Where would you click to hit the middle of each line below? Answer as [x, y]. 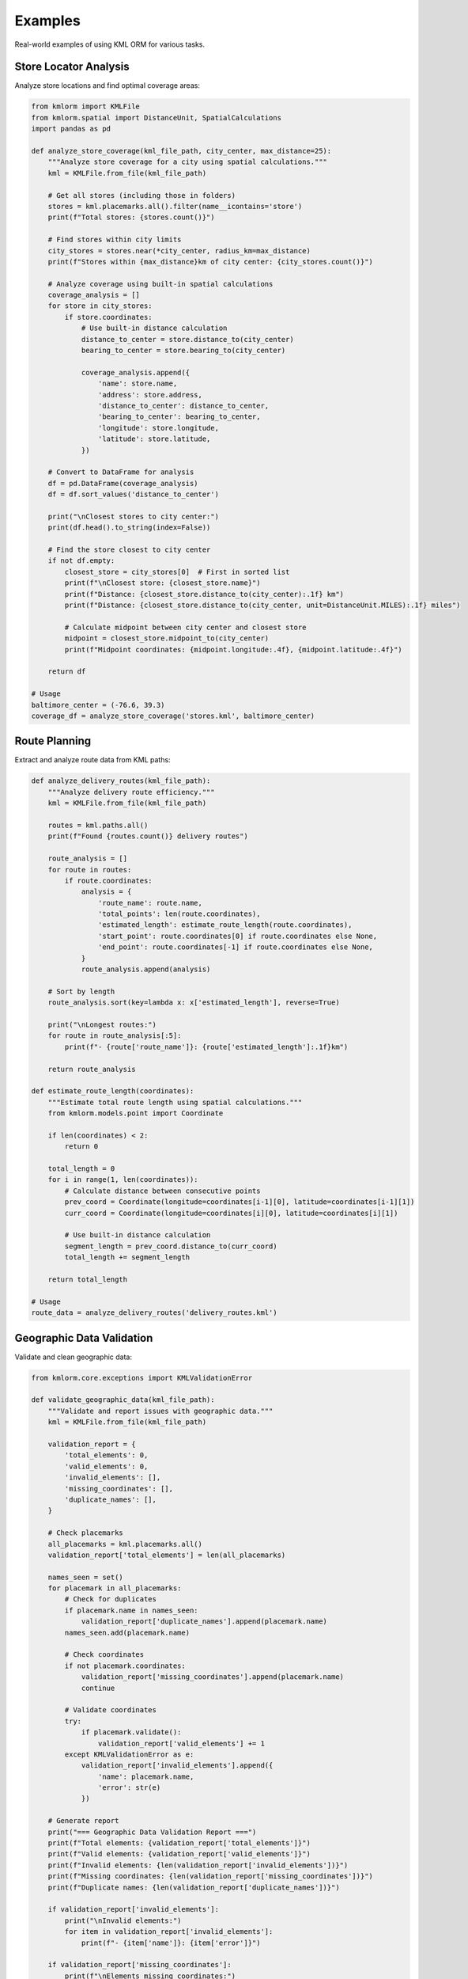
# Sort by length [81, 991]
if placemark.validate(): [131, 1732]
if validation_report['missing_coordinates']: [140, 1965]
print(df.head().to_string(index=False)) [129, 528]
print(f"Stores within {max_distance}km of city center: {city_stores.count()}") [210, 262]
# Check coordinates [104, 1655]
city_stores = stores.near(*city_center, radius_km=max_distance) [179, 251]
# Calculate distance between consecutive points [162, 1191]
